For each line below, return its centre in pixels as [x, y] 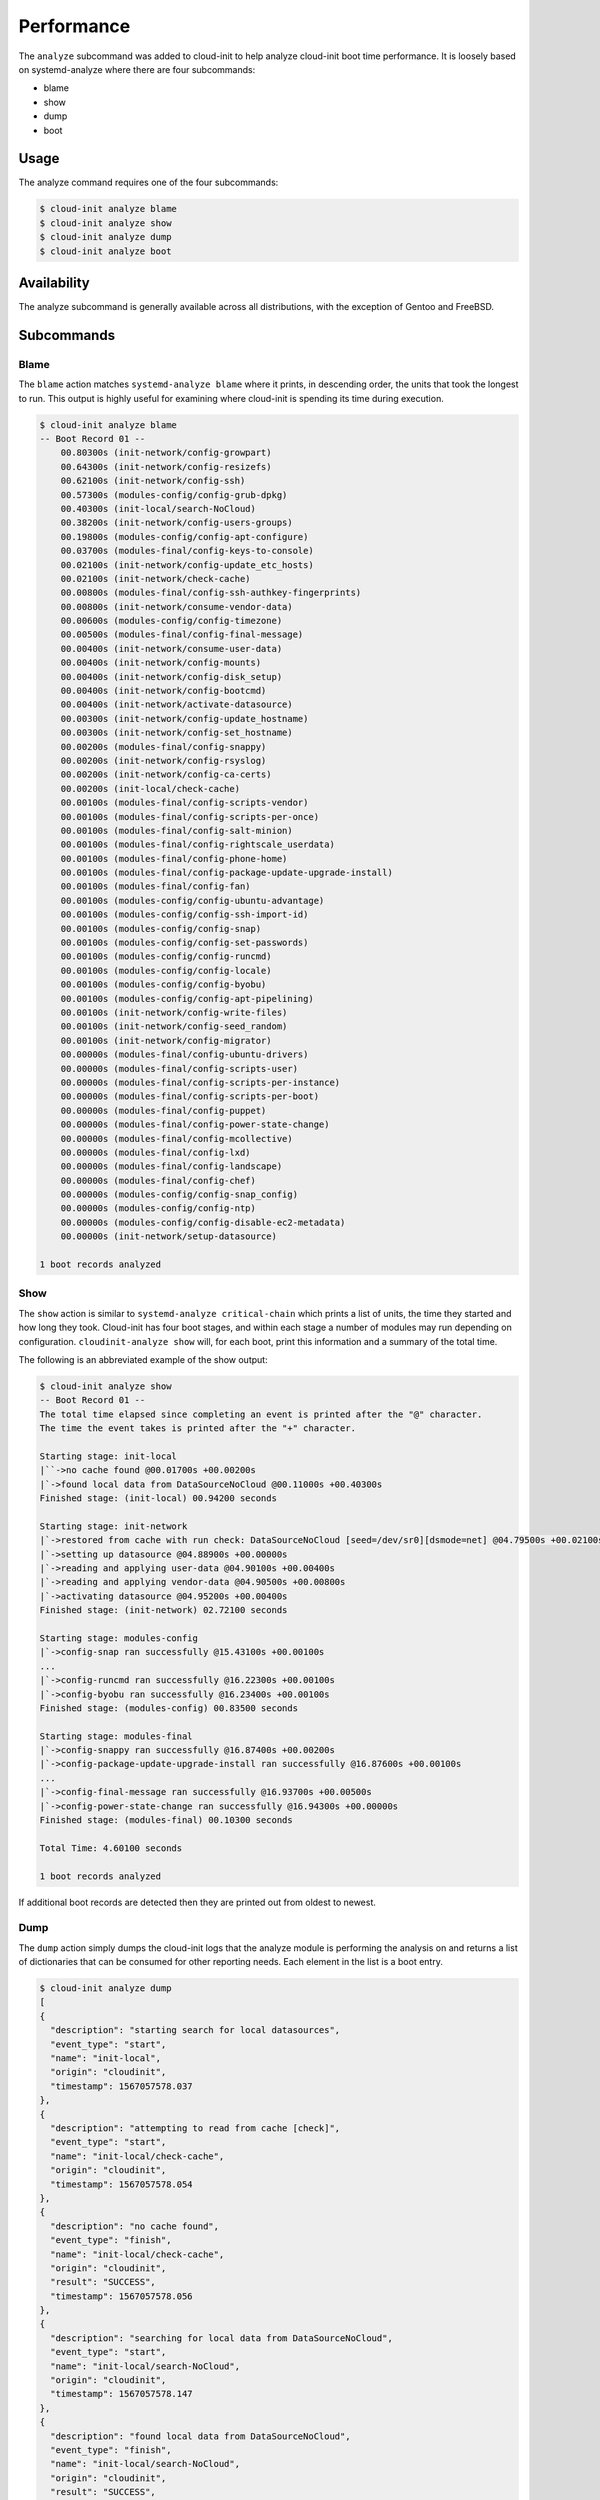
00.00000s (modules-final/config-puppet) [163, 1110]
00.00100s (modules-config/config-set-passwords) [184, 943]
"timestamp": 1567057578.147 [122, 2394]
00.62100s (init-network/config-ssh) [153, 481]
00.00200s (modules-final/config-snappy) [163, 746]
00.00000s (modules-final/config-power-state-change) [195, 1124]
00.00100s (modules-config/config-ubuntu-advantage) [192, 900]
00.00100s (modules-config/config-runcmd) [166, 956]
